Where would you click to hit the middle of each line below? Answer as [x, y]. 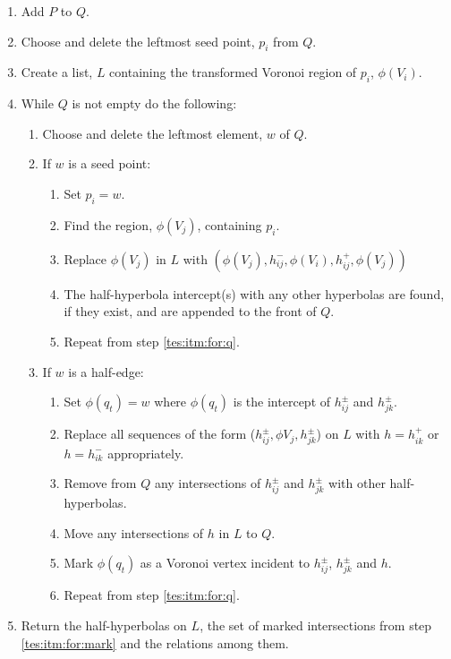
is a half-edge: [106, 371]
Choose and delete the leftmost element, [153, 133]
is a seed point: [110, 163]
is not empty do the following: [154, 103]
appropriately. [146, 453]
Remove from [100, 483]
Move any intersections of [134, 532]
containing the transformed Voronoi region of [233, 72]
